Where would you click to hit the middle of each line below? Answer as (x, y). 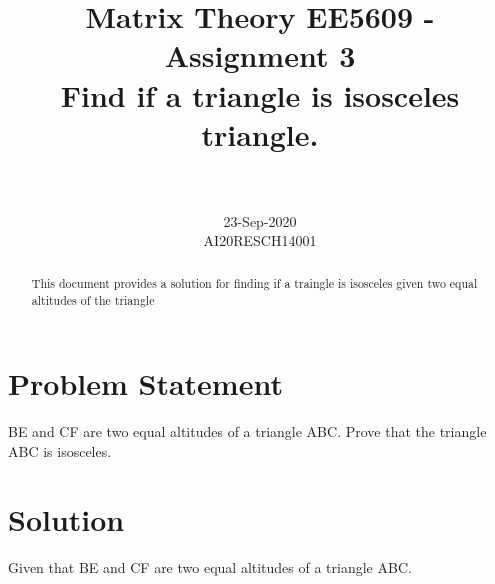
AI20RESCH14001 (260, 240)
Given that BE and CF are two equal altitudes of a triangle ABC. (210, 567)
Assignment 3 (260, 55)
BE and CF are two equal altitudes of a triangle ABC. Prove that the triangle (247, 431)
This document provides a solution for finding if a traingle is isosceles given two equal (254, 282)
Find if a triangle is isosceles (260, 94)
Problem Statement (145, 383)
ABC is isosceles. (60, 450)
